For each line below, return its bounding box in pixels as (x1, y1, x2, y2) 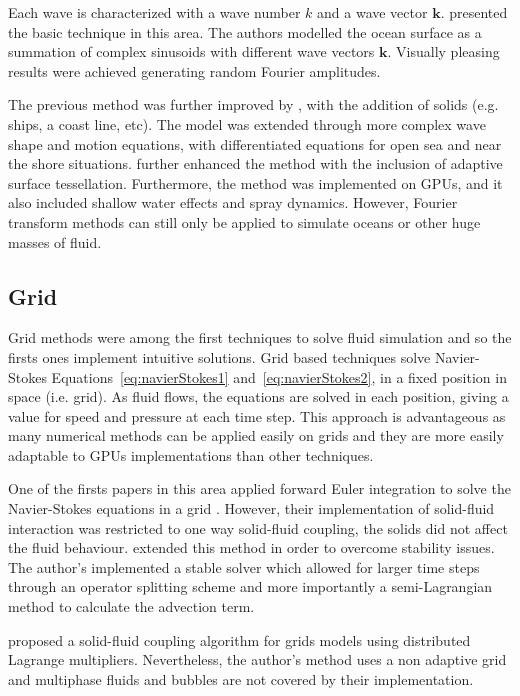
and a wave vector (317, 2, 428, 22)
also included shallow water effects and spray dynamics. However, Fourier (8, 192, 458, 213)
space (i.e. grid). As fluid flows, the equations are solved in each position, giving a (8, 386, 509, 407)
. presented (440, 2, 508, 22)
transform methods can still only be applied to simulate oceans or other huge (8, 211, 481, 232)
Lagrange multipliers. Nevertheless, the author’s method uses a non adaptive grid (8, 649, 507, 670)
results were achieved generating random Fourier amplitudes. (8, 60, 381, 81)
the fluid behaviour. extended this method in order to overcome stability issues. (8, 537, 495, 558)
